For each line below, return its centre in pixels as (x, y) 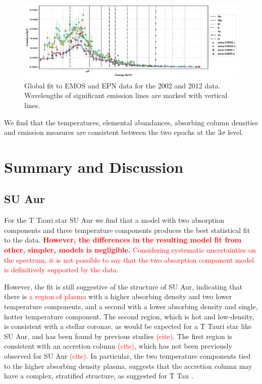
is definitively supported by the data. (61, 270)
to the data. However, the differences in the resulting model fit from (123, 240)
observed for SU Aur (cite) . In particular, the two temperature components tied (127, 355)
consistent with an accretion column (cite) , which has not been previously (118, 346)
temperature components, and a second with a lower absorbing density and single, (131, 306)
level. (235, 132)
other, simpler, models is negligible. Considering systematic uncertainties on (130, 250)
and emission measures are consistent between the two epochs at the (110, 132)
